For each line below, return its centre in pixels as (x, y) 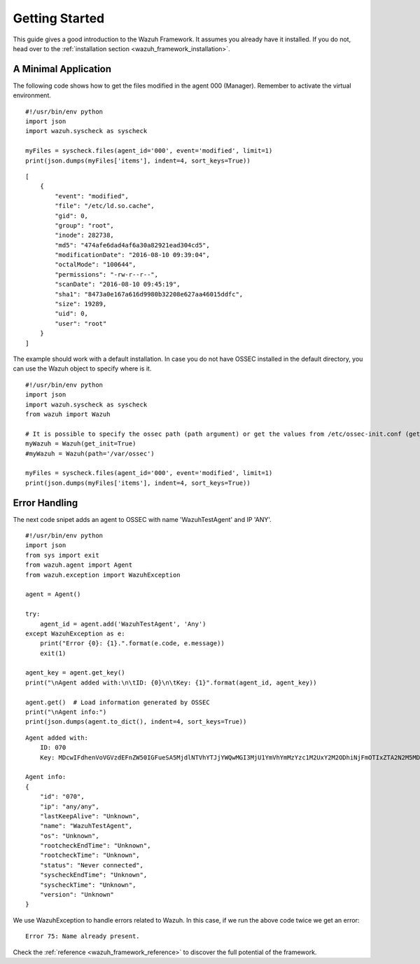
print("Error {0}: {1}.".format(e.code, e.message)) (132, 643)
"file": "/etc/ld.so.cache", (105, 206)
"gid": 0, (72, 216)
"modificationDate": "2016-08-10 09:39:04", (132, 255)
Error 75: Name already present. (83, 936)
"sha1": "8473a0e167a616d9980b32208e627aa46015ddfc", (149, 294)
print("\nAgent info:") (66, 712)
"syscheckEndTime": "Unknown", (93, 875)
